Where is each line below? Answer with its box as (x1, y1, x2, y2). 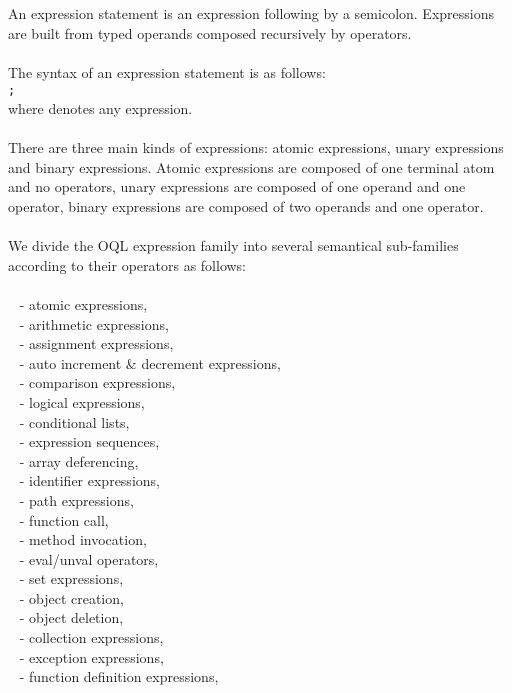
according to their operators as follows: (8, 254, 246, 275)
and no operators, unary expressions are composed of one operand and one (8, 176, 466, 197)
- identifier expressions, (19, 470, 160, 491)
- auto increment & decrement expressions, (19, 352, 281, 373)
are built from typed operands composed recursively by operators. (8, 22, 412, 43)
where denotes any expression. (8, 98, 193, 119)
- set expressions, (19, 568, 124, 589)
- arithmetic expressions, (19, 313, 169, 334)
